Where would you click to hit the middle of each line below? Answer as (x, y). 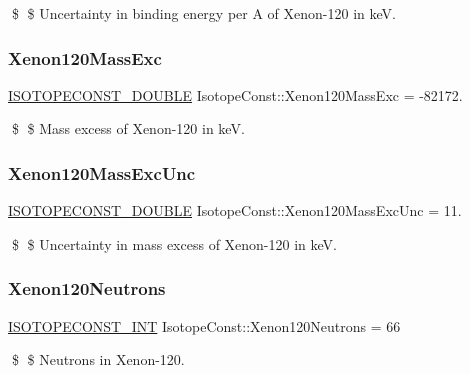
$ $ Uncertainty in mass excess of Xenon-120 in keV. (174, 243)
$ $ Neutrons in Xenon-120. (98, 359)
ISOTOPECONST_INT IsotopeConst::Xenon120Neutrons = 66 (204, 325)
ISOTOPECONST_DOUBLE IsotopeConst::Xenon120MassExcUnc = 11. (235, 210)
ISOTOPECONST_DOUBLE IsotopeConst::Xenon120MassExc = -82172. (235, 94)
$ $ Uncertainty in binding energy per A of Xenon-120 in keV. (203, 13)
